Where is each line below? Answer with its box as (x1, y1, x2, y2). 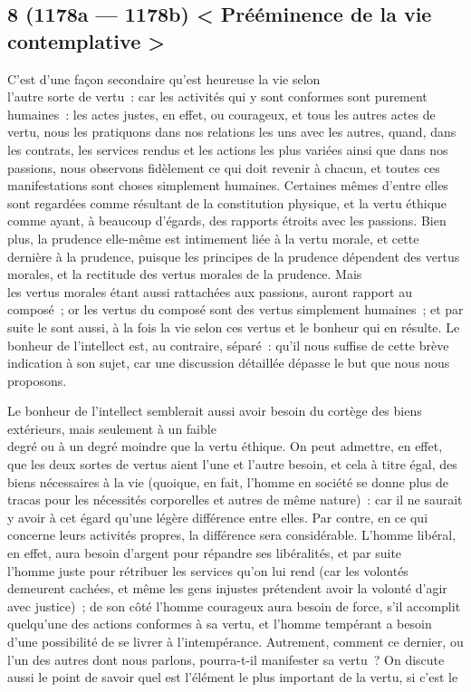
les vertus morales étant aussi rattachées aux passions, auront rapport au (7, 282, 412, 301)
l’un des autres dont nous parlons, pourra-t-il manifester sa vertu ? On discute (7, 649, 445, 668)
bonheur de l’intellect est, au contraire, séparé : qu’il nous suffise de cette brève (7, 335, 449, 354)
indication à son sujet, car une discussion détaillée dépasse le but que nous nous (7, 353, 450, 372)
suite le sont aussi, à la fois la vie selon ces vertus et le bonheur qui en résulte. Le (7, 317, 460, 336)
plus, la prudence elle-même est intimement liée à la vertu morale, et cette (7, 228, 419, 247)
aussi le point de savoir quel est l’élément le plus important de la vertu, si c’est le (7, 668, 458, 687)
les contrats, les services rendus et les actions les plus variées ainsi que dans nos (7, 139, 448, 159)
